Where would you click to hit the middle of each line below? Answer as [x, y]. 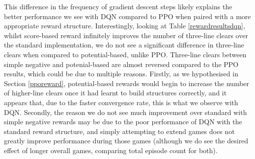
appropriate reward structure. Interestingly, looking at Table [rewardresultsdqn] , [125, 26]
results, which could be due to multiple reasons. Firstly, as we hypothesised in [121, 74]
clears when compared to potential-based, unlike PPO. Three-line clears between [125, 54]
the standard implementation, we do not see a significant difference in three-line [124, 45]
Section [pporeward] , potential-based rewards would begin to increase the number [127, 83]
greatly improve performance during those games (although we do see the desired [126, 141]
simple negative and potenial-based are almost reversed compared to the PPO [121, 64]
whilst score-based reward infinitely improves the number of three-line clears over [126, 35]
